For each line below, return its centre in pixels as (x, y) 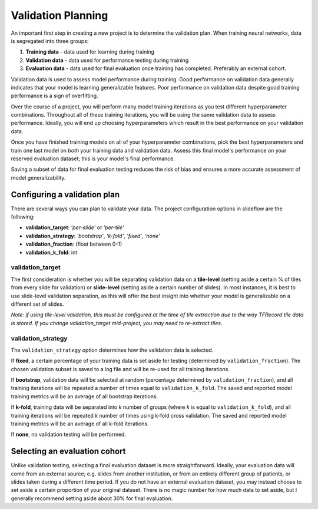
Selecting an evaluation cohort (68, 452)
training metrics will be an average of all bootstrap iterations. (85, 396)
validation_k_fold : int (52, 252)
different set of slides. (37, 304)
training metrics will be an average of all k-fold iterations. (80, 424)
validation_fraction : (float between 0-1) (74, 244)
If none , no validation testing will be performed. (69, 434)
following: (23, 217)
